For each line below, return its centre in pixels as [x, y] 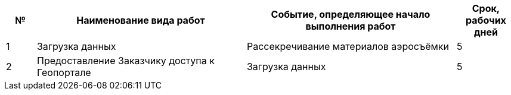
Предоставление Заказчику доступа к [126, 61]
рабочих [486, 20]
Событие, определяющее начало [351, 14]
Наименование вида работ [141, 20]
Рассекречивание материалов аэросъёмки [348, 46]
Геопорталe [64, 72]
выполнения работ [351, 26]
